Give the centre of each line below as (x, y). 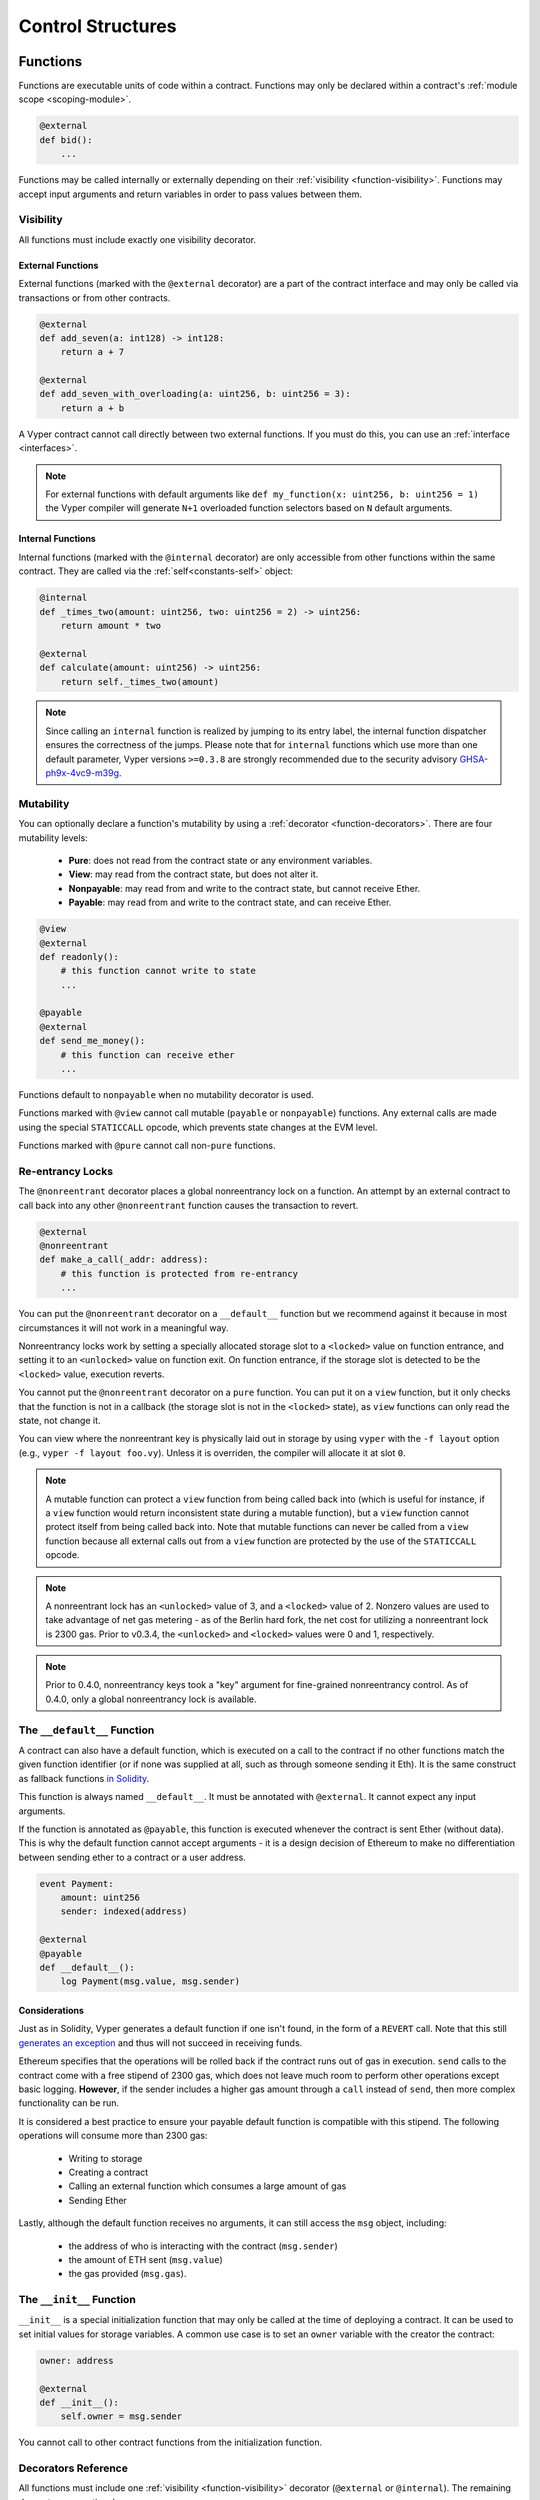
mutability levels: (53, 837)
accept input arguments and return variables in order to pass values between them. (190, 194)
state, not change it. (59, 1420)
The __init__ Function (77, 2300)
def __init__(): (79, 2402)
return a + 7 (92, 352)
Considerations (51, 2011)
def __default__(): (87, 1968)
